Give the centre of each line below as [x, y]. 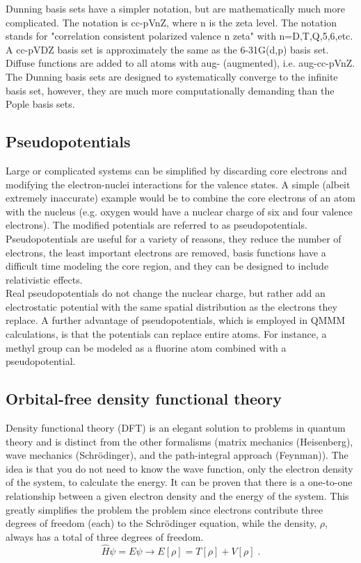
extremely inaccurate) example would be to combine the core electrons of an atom [181, 198]
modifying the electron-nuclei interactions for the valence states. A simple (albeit [178, 184]
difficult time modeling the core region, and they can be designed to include [167, 266]
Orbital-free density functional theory [144, 399]
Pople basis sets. [40, 104]
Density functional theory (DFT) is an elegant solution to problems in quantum [176, 428]
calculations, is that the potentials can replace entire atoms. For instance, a [166, 334]
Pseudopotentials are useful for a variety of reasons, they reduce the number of [174, 238]
